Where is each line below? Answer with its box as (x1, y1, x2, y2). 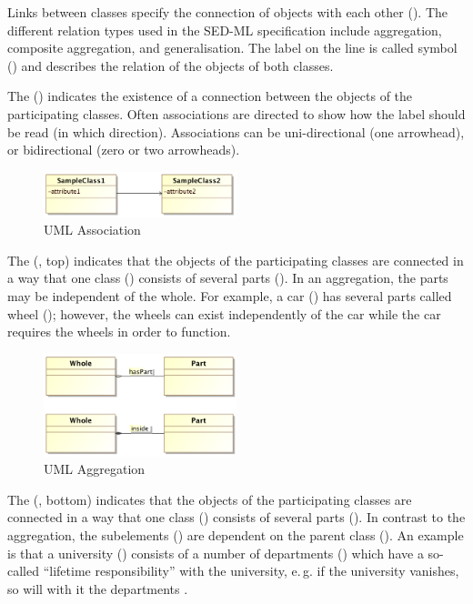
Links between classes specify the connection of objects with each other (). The (7, 3, 448, 21)
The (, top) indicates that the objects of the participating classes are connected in (7, 250, 464, 269)
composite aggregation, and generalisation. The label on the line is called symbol (7, 38, 458, 57)
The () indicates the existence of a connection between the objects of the (7, 86, 413, 106)
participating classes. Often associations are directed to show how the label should (7, 104, 466, 123)
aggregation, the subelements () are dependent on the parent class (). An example (7, 526, 464, 545)
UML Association (44, 220, 141, 239)
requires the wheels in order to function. (7, 322, 231, 341)
